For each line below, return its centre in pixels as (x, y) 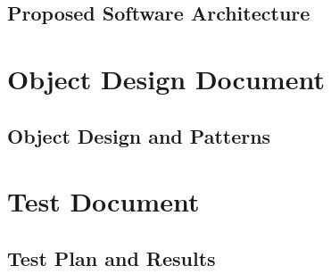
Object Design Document (166, 78)
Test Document (103, 201)
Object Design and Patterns (139, 135)
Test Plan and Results (112, 257)
